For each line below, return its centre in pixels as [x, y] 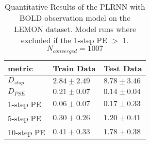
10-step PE [26, 132]
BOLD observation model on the [75, 18]
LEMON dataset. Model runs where [75, 29]
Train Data [74, 68]
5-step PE [25, 118]
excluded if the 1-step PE [64, 40]
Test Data [123, 68]
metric [20, 68]
